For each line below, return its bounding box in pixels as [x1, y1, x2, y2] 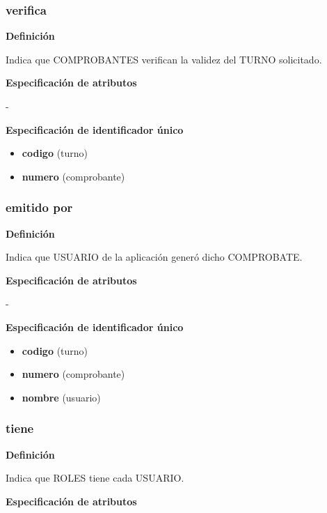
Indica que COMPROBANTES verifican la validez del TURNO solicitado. [6, 52, 322, 66]
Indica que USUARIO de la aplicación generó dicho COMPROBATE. [6, 250, 303, 264]
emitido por [6, 199, 73, 216]
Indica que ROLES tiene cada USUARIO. [6, 470, 184, 485]
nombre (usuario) [22, 390, 101, 404]
